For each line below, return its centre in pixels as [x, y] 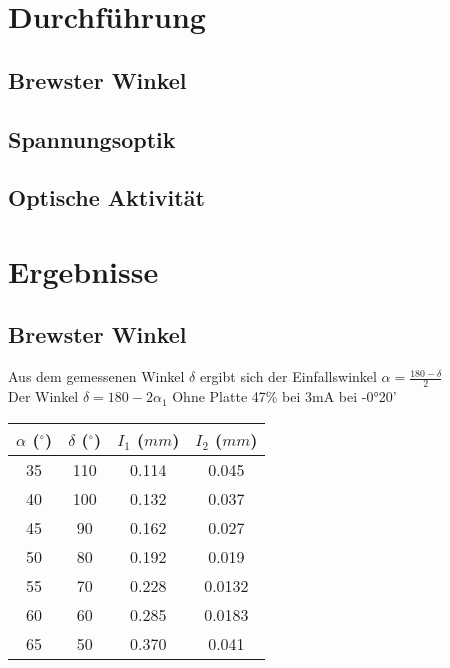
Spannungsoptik [92, 138]
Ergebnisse [83, 270]
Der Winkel [43, 396]
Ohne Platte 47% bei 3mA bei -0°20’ [284, 396]
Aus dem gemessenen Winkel [96, 376]
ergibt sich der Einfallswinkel [288, 376]
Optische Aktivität [106, 197]
